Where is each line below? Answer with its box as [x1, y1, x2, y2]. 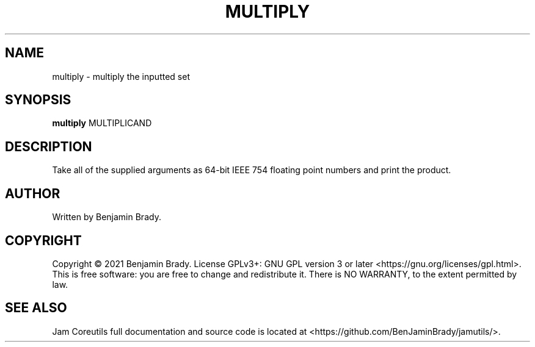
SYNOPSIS [5, 92, 71, 108]
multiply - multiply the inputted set [52, 71, 190, 82]
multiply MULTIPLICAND [52, 118, 152, 129]
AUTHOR [5, 185, 60, 201]
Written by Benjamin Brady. [52, 212, 161, 223]
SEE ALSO [5, 300, 67, 316]
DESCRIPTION [5, 138, 92, 154]
